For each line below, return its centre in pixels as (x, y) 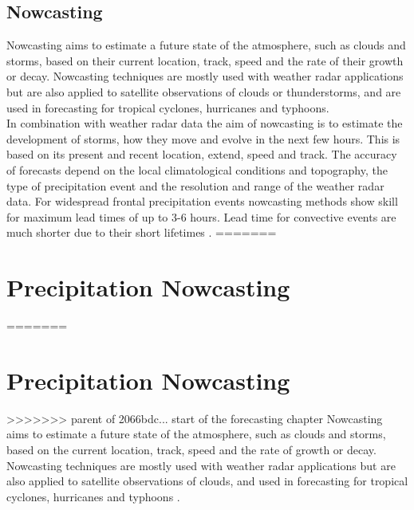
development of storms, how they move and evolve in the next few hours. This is (203, 138)
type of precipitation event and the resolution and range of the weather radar (195, 185)
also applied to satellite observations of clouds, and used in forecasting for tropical (207, 481)
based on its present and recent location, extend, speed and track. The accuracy (202, 154)
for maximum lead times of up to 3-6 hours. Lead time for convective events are (201, 216)
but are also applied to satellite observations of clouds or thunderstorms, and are (204, 91)
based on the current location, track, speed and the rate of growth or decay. (191, 449)
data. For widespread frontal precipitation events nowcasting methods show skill (202, 201)
